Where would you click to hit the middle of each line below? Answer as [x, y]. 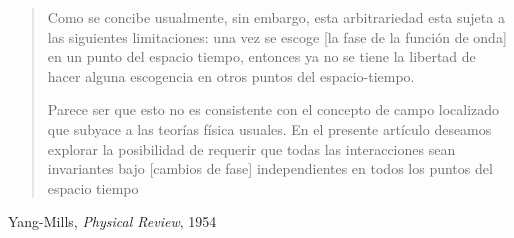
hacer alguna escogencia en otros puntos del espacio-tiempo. [231, 75]
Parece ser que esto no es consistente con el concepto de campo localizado [273, 109]
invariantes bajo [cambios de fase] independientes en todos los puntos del [270, 168]
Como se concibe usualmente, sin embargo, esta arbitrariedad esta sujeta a [276, 17]
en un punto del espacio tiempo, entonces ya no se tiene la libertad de [261, 56]
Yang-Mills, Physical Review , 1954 [112, 221]
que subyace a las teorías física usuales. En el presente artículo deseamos [269, 128]
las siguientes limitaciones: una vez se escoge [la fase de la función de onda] [277, 36]
